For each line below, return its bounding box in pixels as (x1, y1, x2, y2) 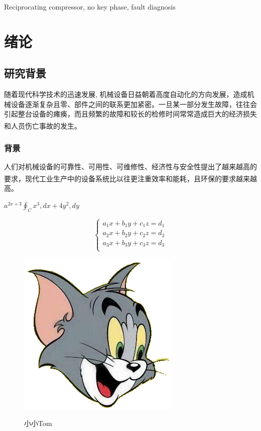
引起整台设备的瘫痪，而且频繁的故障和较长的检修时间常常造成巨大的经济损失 (4, 109, 257, 119)
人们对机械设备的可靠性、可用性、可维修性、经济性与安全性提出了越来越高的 (4, 161, 257, 172)
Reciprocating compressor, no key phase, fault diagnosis (4, 2, 176, 12)
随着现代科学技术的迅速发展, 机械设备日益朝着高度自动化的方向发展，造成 (4, 89, 247, 99)
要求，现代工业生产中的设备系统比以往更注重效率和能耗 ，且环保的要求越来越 (4, 173, 257, 183)
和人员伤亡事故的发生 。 (4, 120, 81, 131)
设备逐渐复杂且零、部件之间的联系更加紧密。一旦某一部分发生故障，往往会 (11, 98, 257, 109)
